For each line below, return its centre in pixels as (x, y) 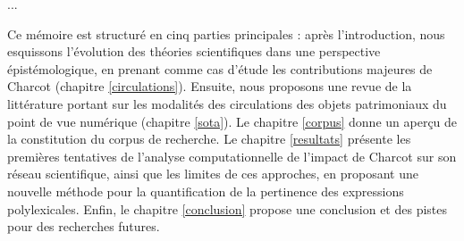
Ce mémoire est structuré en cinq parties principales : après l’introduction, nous (226, 33)
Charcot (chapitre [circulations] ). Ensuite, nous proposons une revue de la (210, 86)
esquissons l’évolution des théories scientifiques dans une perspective (194, 51)
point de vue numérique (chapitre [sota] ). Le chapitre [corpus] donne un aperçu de (232, 121)
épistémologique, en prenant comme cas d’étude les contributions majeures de (220, 68)
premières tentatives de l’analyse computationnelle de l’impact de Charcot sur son (232, 156)
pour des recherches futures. (84, 226)
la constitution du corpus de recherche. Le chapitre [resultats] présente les (209, 139)
